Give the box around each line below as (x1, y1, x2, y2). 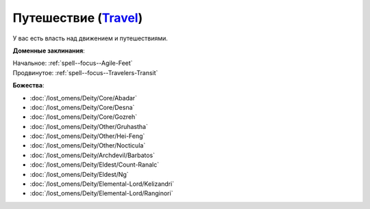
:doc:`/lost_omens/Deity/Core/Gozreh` (29, 113, 138, 121)
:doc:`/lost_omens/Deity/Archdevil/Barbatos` (29, 151, 156, 159)
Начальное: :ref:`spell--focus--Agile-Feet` (12, 59, 133, 68)
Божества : (12, 81, 45, 89)
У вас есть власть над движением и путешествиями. (12, 34, 168, 42)
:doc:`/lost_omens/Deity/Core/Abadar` (29, 94, 137, 102)
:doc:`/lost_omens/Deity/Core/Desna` (29, 103, 135, 111)
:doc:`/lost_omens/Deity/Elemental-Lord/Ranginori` (29, 189, 173, 197)
